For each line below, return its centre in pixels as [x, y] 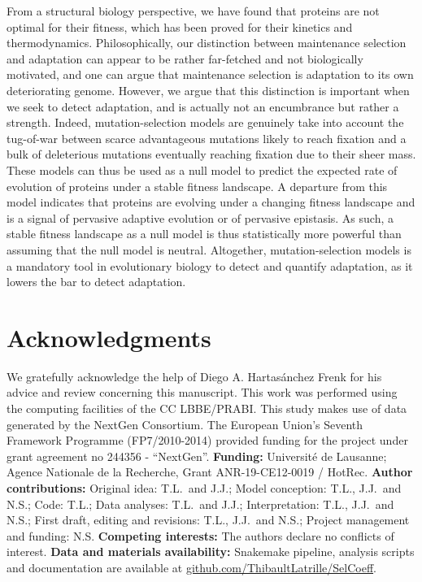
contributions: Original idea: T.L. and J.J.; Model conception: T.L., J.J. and [204, 487]
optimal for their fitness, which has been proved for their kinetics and [180, 26]
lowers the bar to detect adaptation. [96, 282]
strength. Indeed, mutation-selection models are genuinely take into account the [205, 122]
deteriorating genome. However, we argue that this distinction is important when [208, 90]
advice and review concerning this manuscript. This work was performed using [202, 392]
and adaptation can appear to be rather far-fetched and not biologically [185, 58]
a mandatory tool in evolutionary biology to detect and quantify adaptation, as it [210, 265]
